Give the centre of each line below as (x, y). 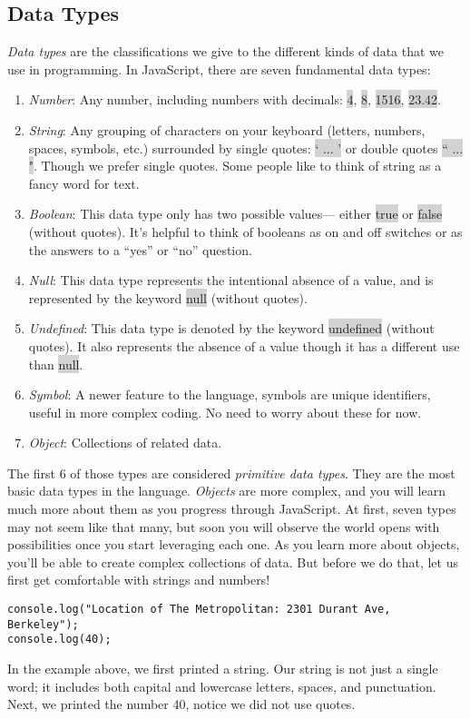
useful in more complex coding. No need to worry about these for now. (225, 412)
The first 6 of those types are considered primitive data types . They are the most (231, 473)
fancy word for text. (84, 183)
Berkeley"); (43, 624)
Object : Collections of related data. (125, 443)
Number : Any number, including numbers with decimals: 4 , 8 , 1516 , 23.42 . (235, 99)
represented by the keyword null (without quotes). (168, 297)
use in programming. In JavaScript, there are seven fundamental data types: (219, 69)
